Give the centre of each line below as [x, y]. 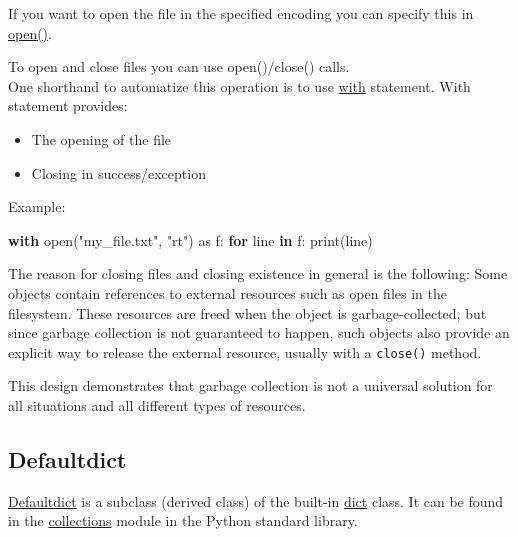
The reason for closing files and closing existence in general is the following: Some [258, 273]
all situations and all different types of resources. [157, 404]
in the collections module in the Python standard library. [183, 520]
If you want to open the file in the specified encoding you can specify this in [241, 13]
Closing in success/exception [118, 172]
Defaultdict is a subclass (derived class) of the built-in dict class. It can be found [256, 500]
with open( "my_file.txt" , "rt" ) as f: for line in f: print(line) [190, 239]
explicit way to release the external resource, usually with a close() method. [245, 351]
